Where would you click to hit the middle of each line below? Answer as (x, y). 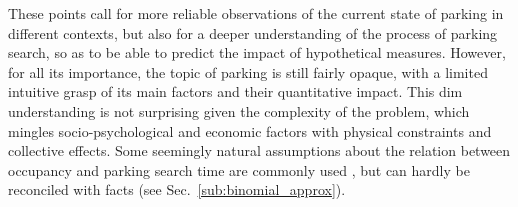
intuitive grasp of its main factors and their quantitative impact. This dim (235, 91)
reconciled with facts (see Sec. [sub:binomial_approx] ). (177, 189)
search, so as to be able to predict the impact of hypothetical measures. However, (257, 52)
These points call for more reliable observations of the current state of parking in (256, 13)
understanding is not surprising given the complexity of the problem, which (239, 110)
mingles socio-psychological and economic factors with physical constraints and (250, 130)
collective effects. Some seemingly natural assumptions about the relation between (259, 150)
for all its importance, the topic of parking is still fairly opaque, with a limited (248, 71)
